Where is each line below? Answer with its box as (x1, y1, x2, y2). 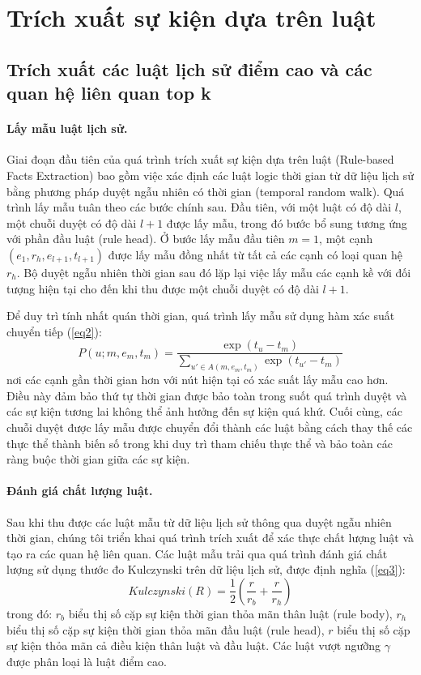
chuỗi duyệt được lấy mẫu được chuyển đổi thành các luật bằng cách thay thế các (6, 418, 413, 435)
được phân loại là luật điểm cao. (6, 652, 167, 669)
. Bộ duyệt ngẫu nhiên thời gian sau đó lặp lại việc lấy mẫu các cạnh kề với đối (16, 263, 411, 280)
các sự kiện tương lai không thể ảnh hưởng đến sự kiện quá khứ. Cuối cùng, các (6, 403, 403, 420)
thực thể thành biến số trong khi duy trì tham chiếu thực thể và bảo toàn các (6, 434, 393, 451)
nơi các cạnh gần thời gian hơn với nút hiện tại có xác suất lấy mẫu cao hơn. (6, 371, 389, 388)
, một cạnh (319, 230, 373, 247)
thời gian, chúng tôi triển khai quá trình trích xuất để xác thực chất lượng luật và (6, 529, 415, 546)
